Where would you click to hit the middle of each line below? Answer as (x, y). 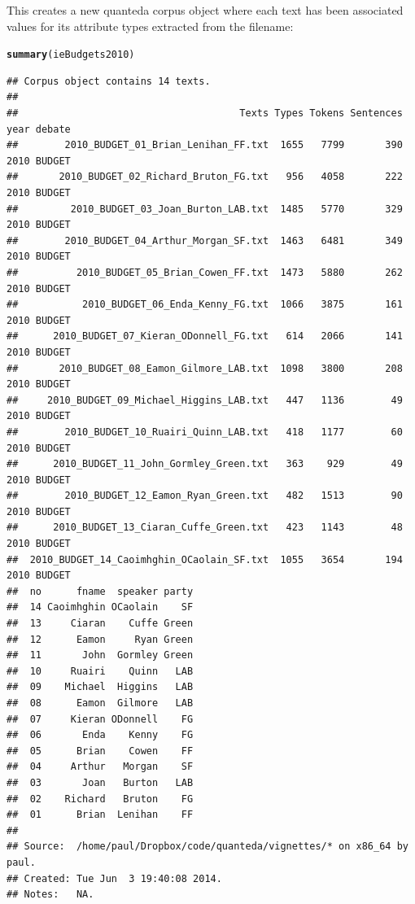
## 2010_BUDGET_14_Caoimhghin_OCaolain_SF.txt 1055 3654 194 (205, 559)
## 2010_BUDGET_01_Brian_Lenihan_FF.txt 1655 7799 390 (205, 145)
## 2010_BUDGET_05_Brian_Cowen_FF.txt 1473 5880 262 (205, 272)
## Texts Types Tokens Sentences (205, 114)
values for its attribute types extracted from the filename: (150, 26)
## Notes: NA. (50, 895)
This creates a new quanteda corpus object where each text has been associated (205, 10)
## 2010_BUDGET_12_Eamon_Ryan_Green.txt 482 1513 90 (205, 496)
